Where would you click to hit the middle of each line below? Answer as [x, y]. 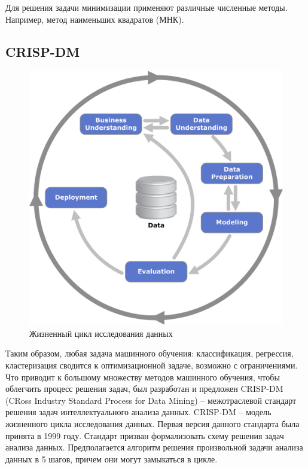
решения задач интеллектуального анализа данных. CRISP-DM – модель [138, 412]
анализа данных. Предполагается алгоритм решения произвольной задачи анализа [154, 447]
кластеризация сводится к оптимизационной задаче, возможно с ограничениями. [152, 365]
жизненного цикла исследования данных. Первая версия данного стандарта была [153, 423]
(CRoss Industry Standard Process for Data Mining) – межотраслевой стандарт [151, 400]
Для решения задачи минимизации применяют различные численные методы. [147, 7]
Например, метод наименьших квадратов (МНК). [95, 19]
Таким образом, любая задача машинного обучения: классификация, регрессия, [150, 353]
